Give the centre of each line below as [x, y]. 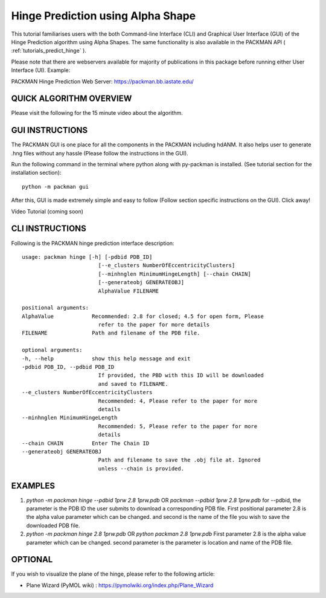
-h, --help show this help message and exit [106, 359]
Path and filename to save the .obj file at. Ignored [179, 460]
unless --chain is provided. [141, 468]
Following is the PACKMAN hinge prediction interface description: [93, 243]
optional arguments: [52, 350]
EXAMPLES [33, 486]
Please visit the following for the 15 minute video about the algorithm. [97, 113]
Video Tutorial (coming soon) [47, 211]
